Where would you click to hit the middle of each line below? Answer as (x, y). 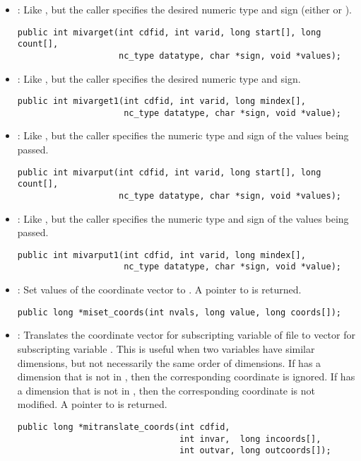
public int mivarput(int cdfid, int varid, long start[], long (169, 172)
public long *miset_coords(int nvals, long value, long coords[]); (179, 312)
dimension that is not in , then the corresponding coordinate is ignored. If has (186, 377)
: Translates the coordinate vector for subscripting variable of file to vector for (186, 335)
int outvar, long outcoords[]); (255, 451)
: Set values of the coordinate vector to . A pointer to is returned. (159, 290)
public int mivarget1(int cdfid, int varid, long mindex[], (161, 101)
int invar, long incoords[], (250, 439)
